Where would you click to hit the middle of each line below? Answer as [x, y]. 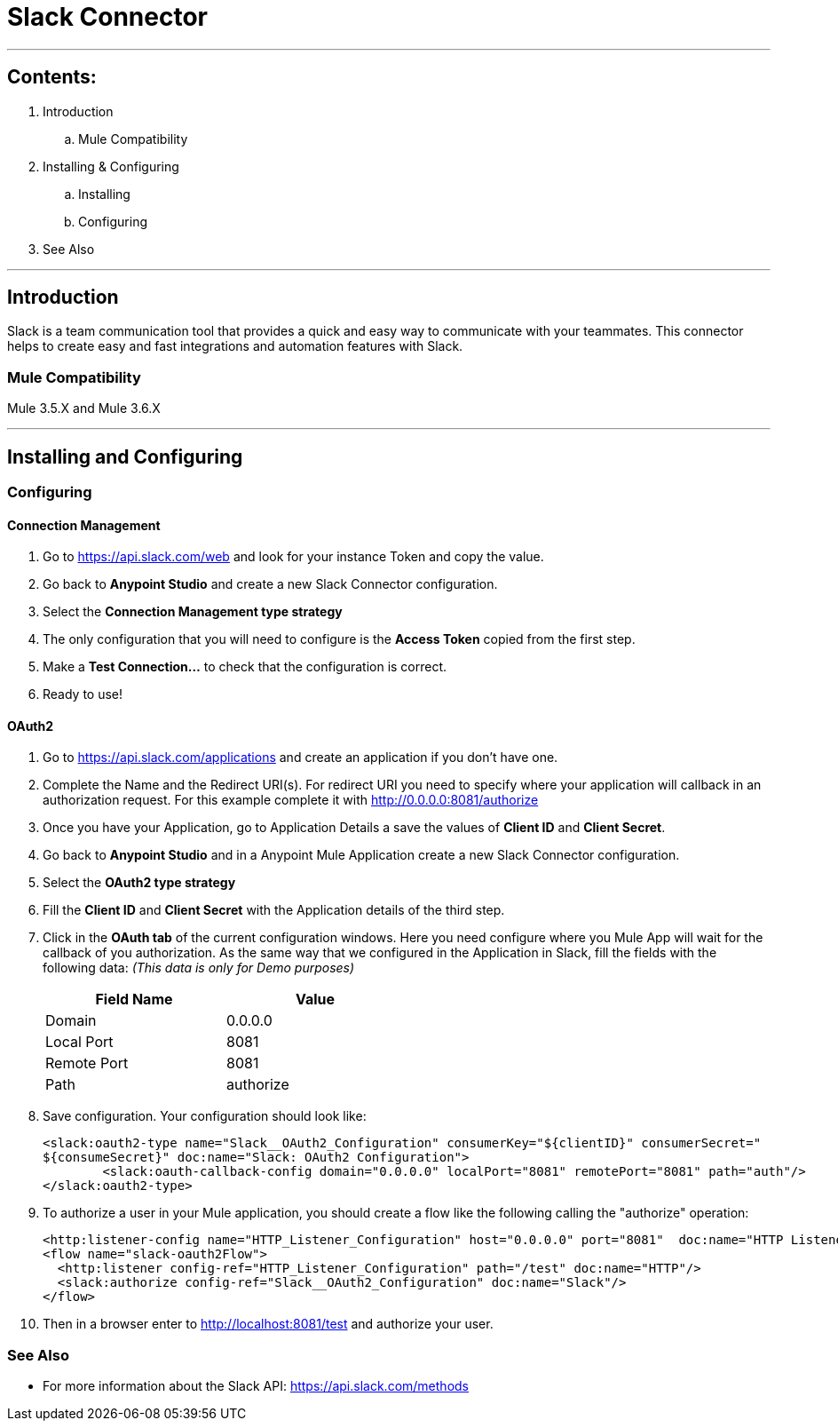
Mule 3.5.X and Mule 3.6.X [84, 409]
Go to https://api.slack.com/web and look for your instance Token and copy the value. [293, 557]
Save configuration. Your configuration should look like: [205, 1116]
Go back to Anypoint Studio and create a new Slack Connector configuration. [270, 584]
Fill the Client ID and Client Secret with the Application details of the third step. [274, 910]
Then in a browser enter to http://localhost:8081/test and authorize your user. [268, 1324]
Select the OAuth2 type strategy [139, 883]
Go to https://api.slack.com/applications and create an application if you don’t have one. [300, 758]
